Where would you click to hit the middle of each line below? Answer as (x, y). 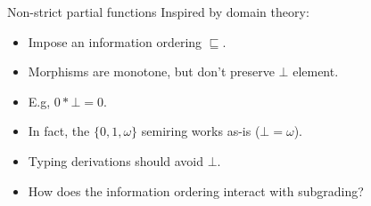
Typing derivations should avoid (116, 160)
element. (316, 71)
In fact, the (59, 131)
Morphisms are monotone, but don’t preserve (151, 71)
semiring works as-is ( (201, 131)
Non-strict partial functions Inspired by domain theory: (158, 12)
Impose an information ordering (115, 41)
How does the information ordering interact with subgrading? (196, 190)
